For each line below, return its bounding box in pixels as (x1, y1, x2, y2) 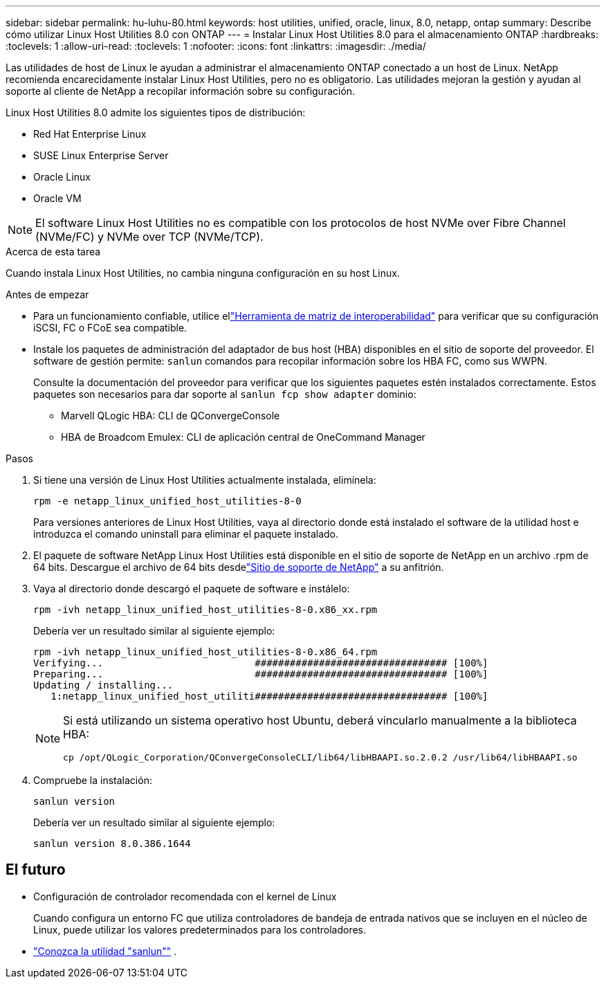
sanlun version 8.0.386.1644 (33, 838, 191, 849)
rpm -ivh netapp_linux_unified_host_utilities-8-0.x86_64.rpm (33, 646, 378, 657)
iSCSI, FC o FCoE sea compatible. (33, 322, 187, 334)
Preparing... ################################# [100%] (33, 668, 488, 680)
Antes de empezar (6, 289, 89, 300)
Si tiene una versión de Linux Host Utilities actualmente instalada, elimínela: (33, 474, 376, 486)
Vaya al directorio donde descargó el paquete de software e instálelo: (33, 583, 350, 594)
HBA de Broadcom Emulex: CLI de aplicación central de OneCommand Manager (61, 431, 425, 443)
